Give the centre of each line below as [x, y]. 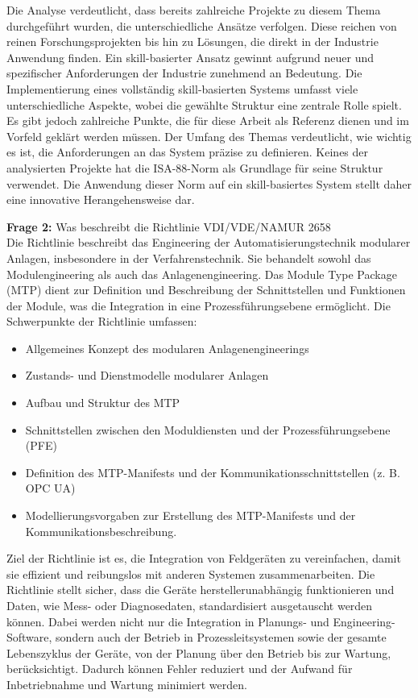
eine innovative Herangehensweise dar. [101, 199]
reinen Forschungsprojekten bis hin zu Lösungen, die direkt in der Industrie [192, 42]
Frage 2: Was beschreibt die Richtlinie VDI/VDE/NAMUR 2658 [169, 226]
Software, [29, 637]
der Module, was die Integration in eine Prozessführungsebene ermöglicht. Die [199, 305]
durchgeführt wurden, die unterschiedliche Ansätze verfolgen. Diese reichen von [202, 25]
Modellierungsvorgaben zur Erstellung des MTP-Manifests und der [190, 515]
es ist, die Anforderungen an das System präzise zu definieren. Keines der [188, 152]
